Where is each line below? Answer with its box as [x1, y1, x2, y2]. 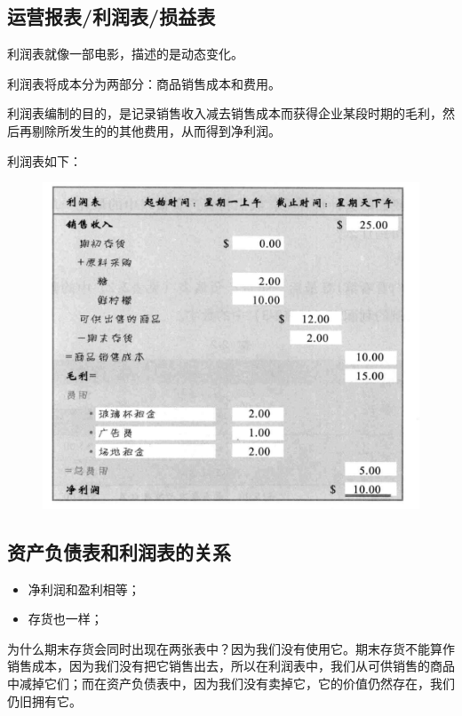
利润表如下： [7, 151, 82, 170]
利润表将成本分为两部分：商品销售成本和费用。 [7, 74, 281, 92]
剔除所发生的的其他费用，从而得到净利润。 [31, 121, 281, 139]
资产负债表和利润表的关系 [7, 537, 231, 565]
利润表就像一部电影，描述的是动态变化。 [7, 44, 243, 63]
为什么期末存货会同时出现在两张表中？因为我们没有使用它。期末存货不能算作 [7, 639, 455, 657]
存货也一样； [28, 609, 103, 628]
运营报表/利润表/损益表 [7, 3, 216, 30]
